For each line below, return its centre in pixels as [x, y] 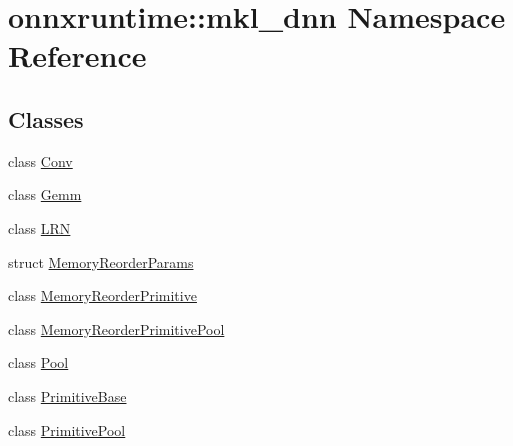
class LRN [39, 227]
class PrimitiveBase [67, 395]
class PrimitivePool [67, 429]
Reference [77, 55]
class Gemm [45, 194]
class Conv [40, 160]
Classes [46, 118]
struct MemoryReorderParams [101, 261]
